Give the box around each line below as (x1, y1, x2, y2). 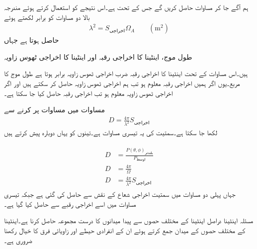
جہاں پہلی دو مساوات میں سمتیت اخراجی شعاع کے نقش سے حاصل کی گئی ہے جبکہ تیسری (4, 189, 236, 199)
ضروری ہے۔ (4, 235, 32, 245)
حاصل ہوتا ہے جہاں (4, 35, 59, 45)
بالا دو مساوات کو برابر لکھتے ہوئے (4, 11, 90, 22)
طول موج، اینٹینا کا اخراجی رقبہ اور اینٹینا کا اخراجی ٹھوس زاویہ (4, 51, 192, 62)
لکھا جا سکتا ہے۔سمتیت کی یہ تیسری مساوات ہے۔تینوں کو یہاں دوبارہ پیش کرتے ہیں (4, 127, 217, 138)
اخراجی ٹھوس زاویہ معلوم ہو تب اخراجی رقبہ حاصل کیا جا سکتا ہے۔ (4, 87, 173, 98)
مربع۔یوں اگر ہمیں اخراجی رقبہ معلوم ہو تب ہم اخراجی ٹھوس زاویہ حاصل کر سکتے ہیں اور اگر (4, 78, 240, 88)
